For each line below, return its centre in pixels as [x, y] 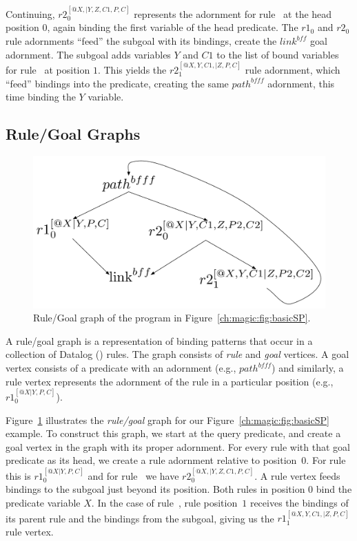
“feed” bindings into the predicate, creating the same [117, 83]
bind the [334, 489]
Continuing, [30, 13]
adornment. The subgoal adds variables [88, 54]
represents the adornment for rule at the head [233, 13]
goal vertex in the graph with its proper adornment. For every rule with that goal [178, 446]
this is [18, 475]
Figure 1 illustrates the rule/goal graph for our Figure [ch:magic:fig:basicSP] [167, 420]
